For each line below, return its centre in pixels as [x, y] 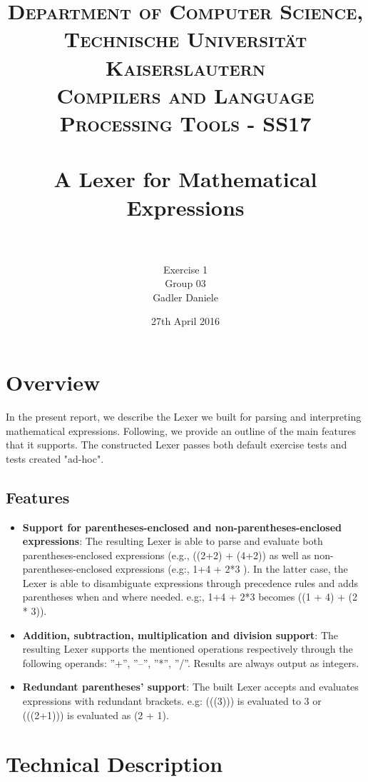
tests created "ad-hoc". [55, 458]
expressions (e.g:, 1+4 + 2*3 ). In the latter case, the [232, 569]
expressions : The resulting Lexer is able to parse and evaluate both [173, 541]
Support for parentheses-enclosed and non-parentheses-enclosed [182, 527]
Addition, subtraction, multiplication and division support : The [180, 635]
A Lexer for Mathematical [185, 179]
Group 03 [185, 283]
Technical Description [114, 764]
